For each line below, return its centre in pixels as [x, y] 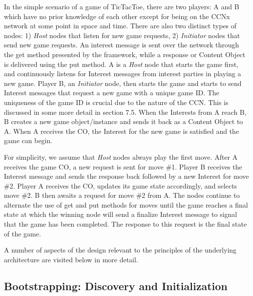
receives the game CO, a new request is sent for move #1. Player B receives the [123, 166]
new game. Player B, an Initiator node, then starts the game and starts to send [123, 83]
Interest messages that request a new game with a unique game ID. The [112, 93]
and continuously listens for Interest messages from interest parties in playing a [123, 74]
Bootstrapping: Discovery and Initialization [116, 285]
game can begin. [28, 140]
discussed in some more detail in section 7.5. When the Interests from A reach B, [125, 112]
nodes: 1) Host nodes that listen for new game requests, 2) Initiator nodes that [122, 35]
